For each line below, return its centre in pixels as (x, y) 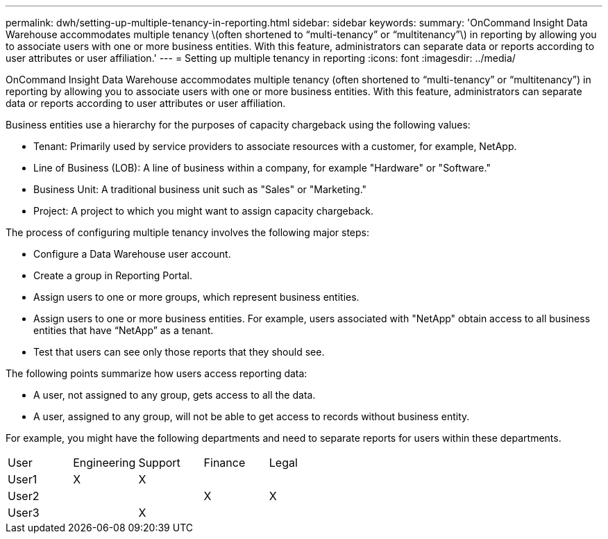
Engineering (104, 463)
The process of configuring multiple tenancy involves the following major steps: (188, 232)
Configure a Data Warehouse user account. (132, 254)
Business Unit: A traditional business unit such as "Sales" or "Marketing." (200, 189)
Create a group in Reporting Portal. (113, 275)
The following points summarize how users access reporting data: (157, 373)
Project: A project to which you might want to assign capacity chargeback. (204, 211)
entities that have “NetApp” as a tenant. (124, 330)
